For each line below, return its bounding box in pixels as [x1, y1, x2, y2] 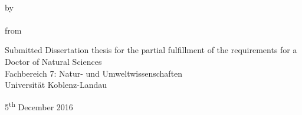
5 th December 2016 [5, 98, 73, 113]
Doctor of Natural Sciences [5, 55, 102, 67]
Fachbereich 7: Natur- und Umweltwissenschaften [5, 67, 183, 79]
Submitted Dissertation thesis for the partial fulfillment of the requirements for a [5, 44, 297, 56]
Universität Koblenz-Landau [5, 78, 107, 91]
